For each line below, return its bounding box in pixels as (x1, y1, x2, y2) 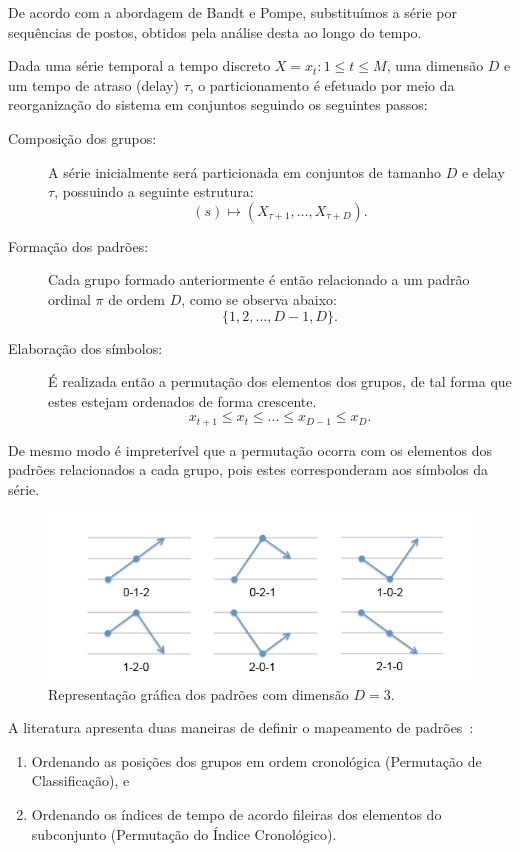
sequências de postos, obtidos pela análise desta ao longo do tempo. (8, 21, 422, 42)
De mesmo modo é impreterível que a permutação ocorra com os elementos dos (8, 439, 492, 460)
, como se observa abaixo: (181, 288, 337, 309)
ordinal (48, 288, 91, 309)
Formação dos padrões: (8, 235, 149, 256)
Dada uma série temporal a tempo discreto (8, 55, 271, 76)
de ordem (108, 288, 165, 309)
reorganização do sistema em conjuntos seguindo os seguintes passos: (8, 94, 428, 115)
